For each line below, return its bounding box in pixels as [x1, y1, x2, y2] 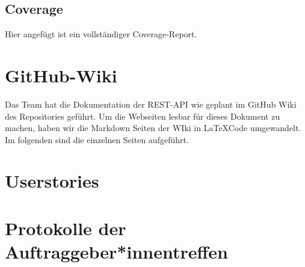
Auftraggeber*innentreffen [5, 239, 228, 264]
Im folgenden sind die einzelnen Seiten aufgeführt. [5, 133, 189, 146]
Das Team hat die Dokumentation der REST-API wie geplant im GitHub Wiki [5, 97, 297, 110]
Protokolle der [5, 215, 126, 240]
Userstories [5, 168, 99, 193]
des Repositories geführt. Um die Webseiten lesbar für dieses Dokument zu [5, 109, 280, 122]
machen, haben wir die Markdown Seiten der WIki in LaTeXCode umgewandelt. [5, 121, 301, 134]
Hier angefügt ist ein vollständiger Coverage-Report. [5, 28, 197, 40]
